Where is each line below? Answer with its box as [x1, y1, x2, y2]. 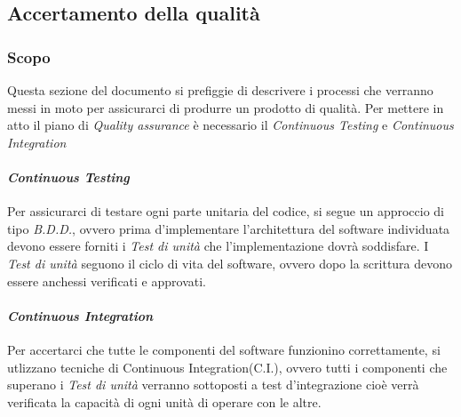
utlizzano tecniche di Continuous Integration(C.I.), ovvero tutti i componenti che [7, 357, 448, 376]
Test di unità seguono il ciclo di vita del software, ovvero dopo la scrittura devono [7, 253, 453, 272]
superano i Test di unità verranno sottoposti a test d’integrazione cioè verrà [7, 375, 419, 394]
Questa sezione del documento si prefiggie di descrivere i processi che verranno [7, 81, 433, 99]
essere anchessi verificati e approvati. [7, 271, 206, 290]
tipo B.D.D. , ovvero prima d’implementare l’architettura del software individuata [7, 219, 450, 237]
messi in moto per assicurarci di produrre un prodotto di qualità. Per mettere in [7, 98, 444, 116]
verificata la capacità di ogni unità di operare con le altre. [7, 392, 322, 411]
